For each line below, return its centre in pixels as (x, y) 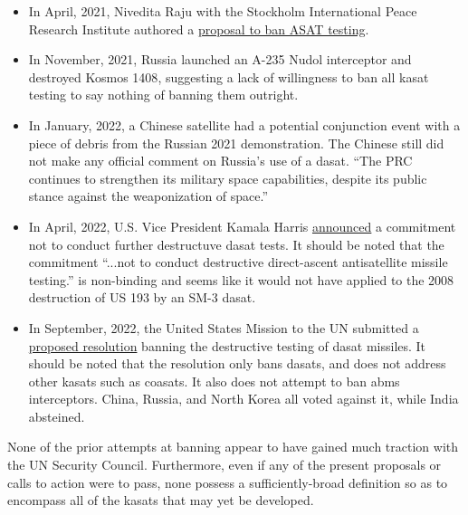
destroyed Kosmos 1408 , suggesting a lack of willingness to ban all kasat (229, 76)
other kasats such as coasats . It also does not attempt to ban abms (214, 381)
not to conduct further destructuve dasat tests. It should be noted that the (236, 244)
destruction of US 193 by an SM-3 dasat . (142, 297)
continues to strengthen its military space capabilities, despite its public (228, 178)
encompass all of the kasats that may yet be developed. (161, 500)
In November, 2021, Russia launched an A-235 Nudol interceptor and (220, 59)
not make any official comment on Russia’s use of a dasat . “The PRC (220, 161)
